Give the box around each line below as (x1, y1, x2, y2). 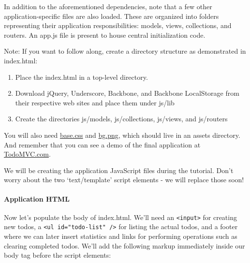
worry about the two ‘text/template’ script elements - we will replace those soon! (4, 175, 244, 185)
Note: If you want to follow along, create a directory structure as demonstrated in (4, 46, 246, 56)
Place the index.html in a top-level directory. (15, 72, 148, 82)
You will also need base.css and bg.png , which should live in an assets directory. (4, 130, 240, 140)
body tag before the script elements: (4, 250, 111, 260)
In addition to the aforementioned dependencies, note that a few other (4, 1, 212, 11)
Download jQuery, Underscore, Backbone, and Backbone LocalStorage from (15, 88, 239, 98)
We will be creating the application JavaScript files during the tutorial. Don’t (4, 165, 234, 175)
